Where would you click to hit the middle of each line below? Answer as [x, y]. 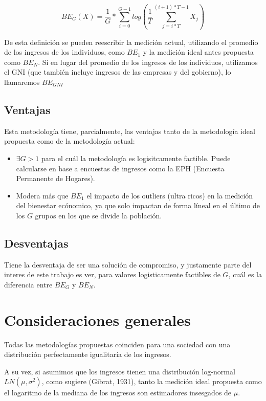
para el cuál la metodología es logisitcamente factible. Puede [136, 158]
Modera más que [42, 195]
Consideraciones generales [97, 319]
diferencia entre [28, 284]
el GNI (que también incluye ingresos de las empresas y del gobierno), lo [118, 72]
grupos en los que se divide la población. [98, 215]
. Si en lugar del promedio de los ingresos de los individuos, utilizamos [148, 62]
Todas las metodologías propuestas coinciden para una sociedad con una [117, 344]
